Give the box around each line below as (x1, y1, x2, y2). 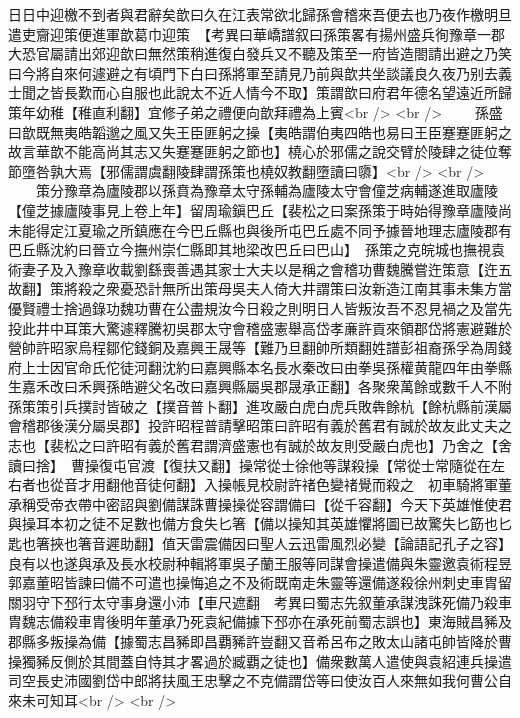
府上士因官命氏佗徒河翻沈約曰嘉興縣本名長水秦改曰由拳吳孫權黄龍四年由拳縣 (8, 356, 512, 377)
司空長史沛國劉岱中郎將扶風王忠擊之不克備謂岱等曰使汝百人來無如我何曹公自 (8, 670, 512, 691)
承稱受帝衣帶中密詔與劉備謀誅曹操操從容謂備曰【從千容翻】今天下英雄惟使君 (8, 493, 512, 514)
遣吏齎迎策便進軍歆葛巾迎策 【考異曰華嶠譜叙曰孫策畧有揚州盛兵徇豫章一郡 (8, 23, 505, 44)
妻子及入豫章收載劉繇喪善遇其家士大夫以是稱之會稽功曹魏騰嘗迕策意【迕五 (21, 258, 512, 279)
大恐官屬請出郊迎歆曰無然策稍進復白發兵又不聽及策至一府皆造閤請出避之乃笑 (8, 43, 512, 64)
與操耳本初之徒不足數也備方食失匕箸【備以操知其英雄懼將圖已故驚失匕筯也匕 (8, 513, 512, 534)
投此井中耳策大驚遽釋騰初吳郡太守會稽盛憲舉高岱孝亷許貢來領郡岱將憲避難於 (8, 317, 512, 338)
